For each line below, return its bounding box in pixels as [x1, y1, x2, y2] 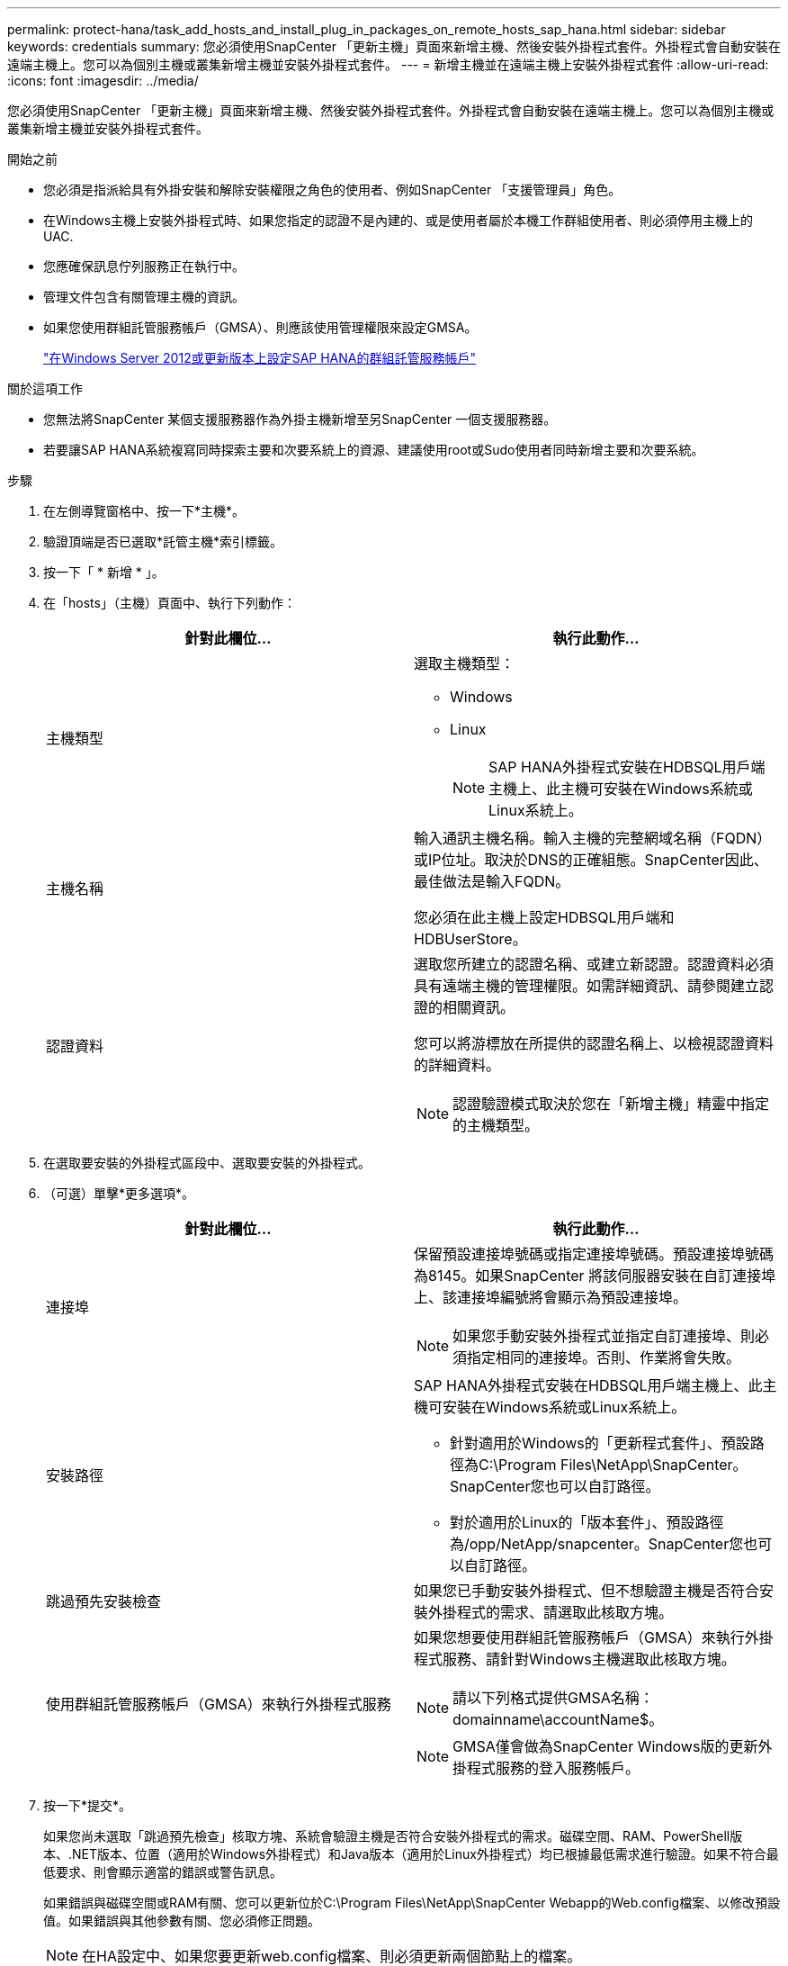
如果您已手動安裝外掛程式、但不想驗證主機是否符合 [414, 1582, 760, 1600]
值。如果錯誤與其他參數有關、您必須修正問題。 [43, 1913, 320, 1928]
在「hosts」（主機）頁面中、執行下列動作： [43, 595, 296, 610]
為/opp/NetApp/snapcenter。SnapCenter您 [450, 1535, 744, 1553]
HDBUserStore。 [414, 930, 527, 948]
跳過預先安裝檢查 [46, 1592, 162, 1610]
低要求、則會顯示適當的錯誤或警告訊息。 [43, 1864, 282, 1880]
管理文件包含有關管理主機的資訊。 [43, 289, 245, 304]
